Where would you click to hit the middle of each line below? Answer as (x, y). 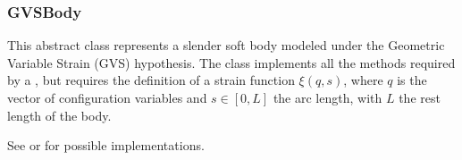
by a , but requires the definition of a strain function (151, 80)
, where (363, 80)
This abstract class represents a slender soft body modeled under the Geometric (226, 45)
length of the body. (59, 115)
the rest (420, 97)
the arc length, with (328, 97)
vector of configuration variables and (107, 97)
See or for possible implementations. (106, 145)
